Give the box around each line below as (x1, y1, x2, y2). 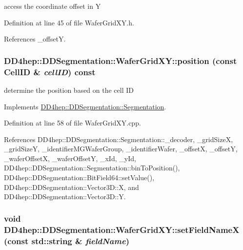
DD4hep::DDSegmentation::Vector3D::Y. (4, 191, 126, 202)
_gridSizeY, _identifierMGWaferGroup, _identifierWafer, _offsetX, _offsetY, (4, 144, 238, 154)
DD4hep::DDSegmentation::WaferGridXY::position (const (4, 54, 237, 66)
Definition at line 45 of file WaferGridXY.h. (4, 17, 134, 27)
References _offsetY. (4, 34, 66, 44)
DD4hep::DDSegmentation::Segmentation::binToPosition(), (4, 163, 180, 173)
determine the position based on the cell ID (4, 84, 134, 95)
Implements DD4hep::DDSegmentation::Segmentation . (4, 101, 166, 111)
